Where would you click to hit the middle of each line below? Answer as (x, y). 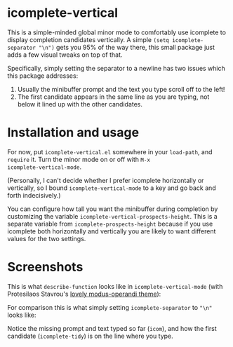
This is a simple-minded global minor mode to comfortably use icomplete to (117, 32)
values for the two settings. (47, 238)
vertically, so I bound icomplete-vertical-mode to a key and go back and (112, 188)
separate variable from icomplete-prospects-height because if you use (110, 224)
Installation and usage (73, 133)
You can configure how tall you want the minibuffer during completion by (113, 209)
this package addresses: (43, 76)
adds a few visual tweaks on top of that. (65, 55)
